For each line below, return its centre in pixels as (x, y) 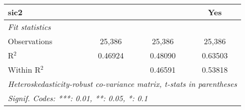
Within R (24, 69)
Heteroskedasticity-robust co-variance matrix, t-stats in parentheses (122, 84)
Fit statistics (29, 27)
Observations (30, 41)
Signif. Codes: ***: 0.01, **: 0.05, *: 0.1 (78, 98)
